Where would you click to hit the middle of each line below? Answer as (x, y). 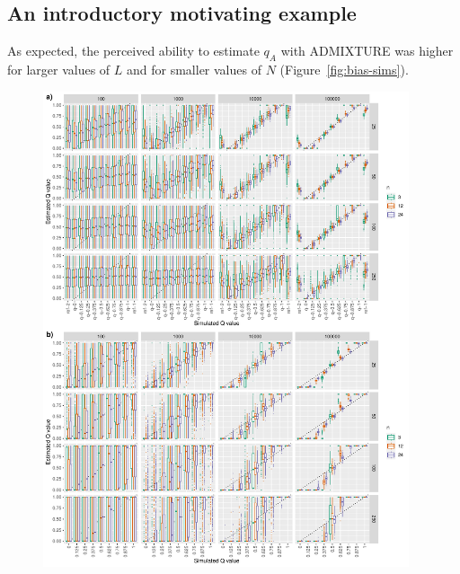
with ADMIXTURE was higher (367, 51)
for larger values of (59, 69)
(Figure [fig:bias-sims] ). (344, 69)
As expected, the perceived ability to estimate (133, 51)
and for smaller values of (194, 69)
